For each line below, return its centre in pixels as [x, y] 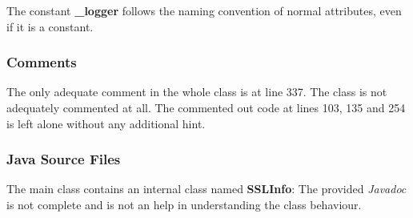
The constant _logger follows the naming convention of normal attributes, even [204, 10]
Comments [42, 62]
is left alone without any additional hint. [106, 123]
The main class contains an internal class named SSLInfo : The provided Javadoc [206, 189]
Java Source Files [64, 159]
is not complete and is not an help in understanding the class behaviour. [184, 204]
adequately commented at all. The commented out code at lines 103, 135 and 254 [206, 107]
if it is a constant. [50, 26]
